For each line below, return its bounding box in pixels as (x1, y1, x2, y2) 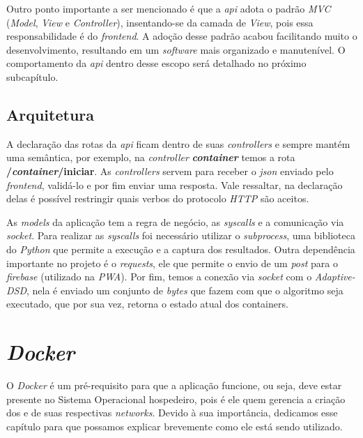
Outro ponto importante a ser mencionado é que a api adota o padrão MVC (6, 1, 331, 15)
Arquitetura (6, 103, 95, 125)
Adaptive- (314, 269, 355, 284)
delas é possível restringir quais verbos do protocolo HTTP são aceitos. (6, 191, 309, 206)
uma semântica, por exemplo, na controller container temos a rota (6, 150, 295, 165)
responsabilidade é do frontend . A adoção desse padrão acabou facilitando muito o (6, 29, 357, 43)
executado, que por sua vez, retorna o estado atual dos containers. (6, 296, 288, 311)
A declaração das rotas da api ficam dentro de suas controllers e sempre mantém (6, 136, 350, 151)
